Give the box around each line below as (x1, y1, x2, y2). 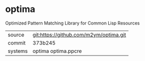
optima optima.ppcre (32, 47, 82, 54)
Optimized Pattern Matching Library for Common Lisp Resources (5, 20, 140, 26)
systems (8, 47, 28, 54)
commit (8, 39, 26, 46)
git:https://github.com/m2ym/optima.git (32, 31, 126, 38)
